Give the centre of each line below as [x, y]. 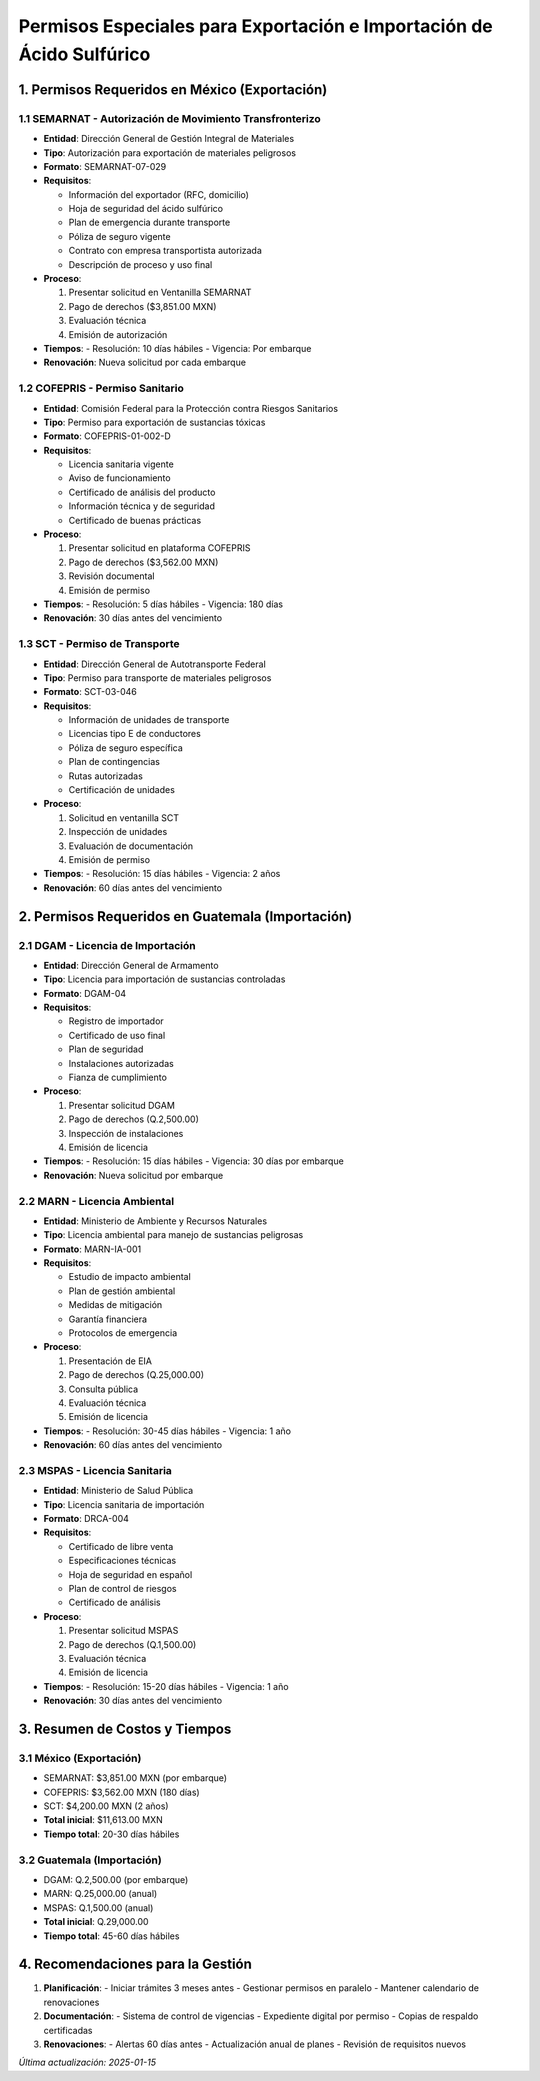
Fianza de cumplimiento [117, 1077]
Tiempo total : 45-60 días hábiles [111, 1936]
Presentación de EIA [110, 1361]
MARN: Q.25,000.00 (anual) [100, 1894]
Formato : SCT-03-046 [90, 692]
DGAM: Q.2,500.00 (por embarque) [116, 1880]
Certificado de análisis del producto [142, 492]
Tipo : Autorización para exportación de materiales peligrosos [170, 152]
